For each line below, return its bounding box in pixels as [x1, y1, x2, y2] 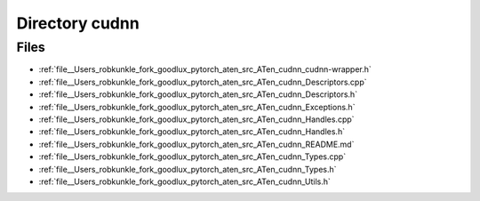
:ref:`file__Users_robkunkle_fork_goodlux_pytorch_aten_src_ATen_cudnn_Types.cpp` [38, 151, 347, 162]
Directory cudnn [16, 13, 140, 33]
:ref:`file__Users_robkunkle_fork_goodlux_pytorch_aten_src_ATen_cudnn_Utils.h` [38, 176, 331, 187]
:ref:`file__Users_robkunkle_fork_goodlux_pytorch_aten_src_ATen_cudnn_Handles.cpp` [38, 114, 355, 125]
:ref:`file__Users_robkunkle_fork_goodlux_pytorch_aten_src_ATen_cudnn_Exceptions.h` [38, 101, 356, 112]
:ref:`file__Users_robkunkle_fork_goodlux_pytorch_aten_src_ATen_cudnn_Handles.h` [38, 126, 346, 137]
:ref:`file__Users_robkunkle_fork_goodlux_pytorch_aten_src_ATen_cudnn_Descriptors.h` [38, 89, 358, 100]
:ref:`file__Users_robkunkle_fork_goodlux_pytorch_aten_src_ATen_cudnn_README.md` [38, 139, 355, 149]
